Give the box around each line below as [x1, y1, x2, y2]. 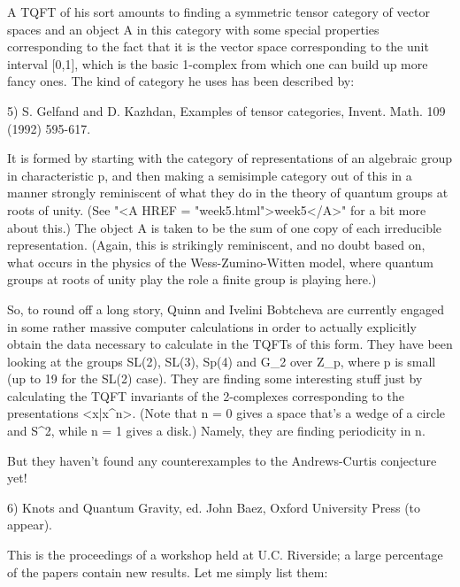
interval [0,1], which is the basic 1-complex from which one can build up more [7, 54, 428, 73]
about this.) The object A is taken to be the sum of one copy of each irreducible [7, 218, 442, 236]
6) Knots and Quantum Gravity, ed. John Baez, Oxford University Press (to [7, 498, 421, 516]
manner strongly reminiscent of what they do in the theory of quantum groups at [7, 183, 448, 202]
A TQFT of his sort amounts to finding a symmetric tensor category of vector [7, 3, 430, 20]
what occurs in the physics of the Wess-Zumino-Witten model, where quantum [7, 252, 433, 271]
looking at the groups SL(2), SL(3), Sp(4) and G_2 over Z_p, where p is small [7, 351, 436, 370]
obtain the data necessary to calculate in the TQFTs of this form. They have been [7, 335, 453, 353]
